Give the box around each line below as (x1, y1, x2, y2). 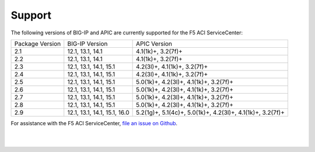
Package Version (14, 40, 61, 48)
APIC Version (136, 40, 172, 48)
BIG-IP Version (67, 40, 108, 48)
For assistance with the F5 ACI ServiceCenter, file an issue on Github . (10, 119, 178, 126)
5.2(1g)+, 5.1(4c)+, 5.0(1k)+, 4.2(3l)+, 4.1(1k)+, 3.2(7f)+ (136, 108, 285, 116)
